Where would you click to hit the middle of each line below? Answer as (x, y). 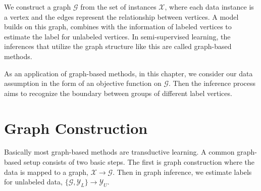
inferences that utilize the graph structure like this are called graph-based (118, 46)
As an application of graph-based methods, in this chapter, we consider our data (128, 73)
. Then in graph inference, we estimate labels (182, 172)
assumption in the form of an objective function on (83, 83)
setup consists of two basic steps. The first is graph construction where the (139, 162)
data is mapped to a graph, (46, 172)
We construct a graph (38, 7)
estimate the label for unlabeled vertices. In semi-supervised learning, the (117, 36)
